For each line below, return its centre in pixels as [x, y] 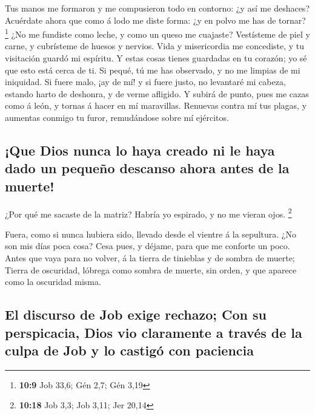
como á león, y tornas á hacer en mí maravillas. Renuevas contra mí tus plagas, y [156, 105]
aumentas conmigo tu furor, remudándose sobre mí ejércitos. [117, 117]
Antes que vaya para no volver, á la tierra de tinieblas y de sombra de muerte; [150, 258]
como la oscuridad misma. [53, 282]
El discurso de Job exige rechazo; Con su [136, 314]
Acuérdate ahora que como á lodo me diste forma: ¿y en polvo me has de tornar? [155, 20]
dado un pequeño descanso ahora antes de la [147, 168]
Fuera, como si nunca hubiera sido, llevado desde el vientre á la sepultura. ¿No [151, 234]
